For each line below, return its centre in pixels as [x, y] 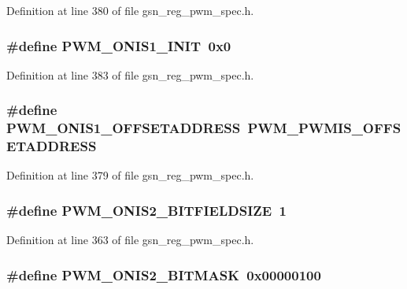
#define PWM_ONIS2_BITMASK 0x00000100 [164, 274]
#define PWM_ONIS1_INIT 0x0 [119, 45]
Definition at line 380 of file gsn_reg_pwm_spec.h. [130, 10]
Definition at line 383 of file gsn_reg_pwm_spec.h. [130, 74]
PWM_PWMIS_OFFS [324, 128]
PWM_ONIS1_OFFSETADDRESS [124, 128]
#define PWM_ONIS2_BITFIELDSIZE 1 [146, 210]
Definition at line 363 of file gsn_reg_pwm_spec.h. [130, 240]
